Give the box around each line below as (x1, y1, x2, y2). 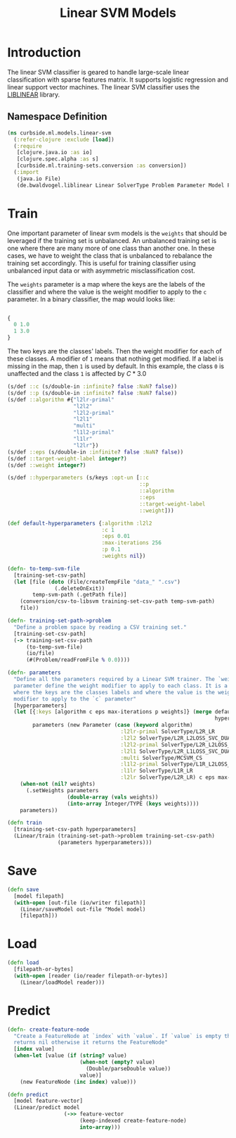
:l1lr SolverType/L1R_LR (120, 768, 193, 775)
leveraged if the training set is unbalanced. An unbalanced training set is (7, 236, 217, 244)
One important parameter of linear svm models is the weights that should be (7, 229, 227, 237)
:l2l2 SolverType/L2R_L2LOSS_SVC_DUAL (120, 734, 234, 742)
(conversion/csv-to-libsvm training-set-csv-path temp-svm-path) (20, 598, 216, 605)
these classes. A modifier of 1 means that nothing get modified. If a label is (7, 354, 223, 363)
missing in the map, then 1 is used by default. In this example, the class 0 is (7, 362, 225, 370)
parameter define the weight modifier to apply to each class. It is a (13, 682, 228, 689)
